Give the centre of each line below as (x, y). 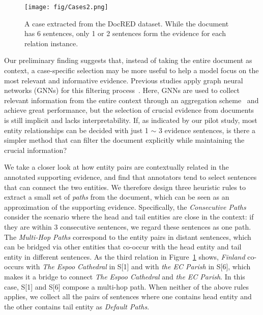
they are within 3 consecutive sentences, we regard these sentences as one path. (128, 226)
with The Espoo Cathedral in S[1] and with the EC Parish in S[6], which (138, 266)
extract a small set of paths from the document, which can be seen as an (117, 197)
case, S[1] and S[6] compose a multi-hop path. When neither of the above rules (126, 286)
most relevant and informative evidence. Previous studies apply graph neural (124, 80)
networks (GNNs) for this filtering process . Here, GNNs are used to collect (122, 90)
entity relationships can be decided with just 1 (76, 130)
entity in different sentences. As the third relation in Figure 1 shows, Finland (125, 256)
